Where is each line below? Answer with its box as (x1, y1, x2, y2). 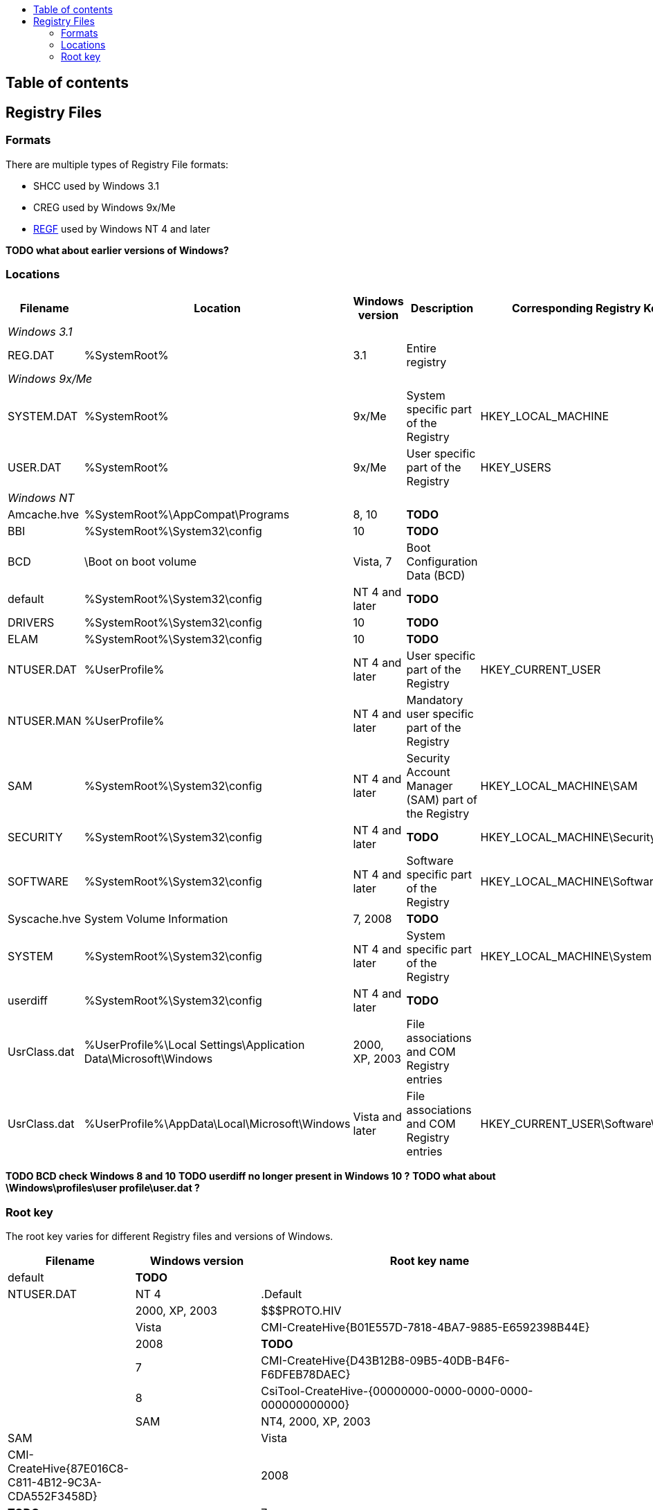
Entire (406, 341, 436, 356)
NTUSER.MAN (8, 714, 82, 728)
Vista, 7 (353, 555, 392, 569)
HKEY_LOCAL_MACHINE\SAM (480, 779, 638, 793)
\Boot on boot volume (84, 555, 196, 569)
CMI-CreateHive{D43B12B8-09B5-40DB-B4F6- (261, 1354, 510, 1368)
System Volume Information (84, 912, 228, 926)
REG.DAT (8, 348, 55, 363)
